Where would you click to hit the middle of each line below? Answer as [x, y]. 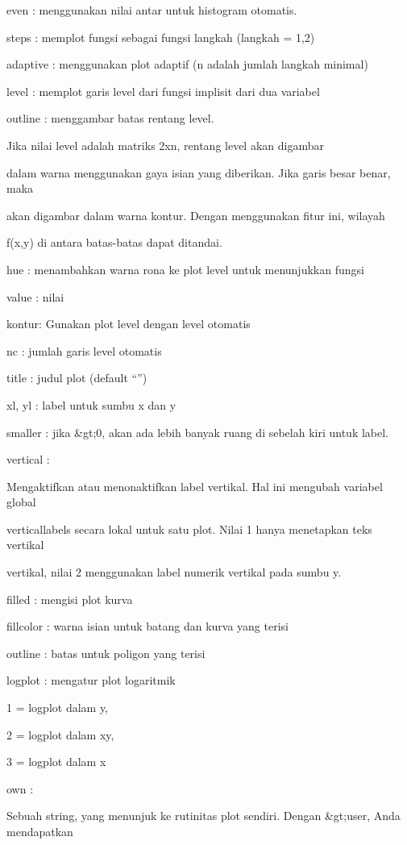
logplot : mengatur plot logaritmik [91, 680]
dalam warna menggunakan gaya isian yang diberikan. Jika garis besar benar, [199, 172]
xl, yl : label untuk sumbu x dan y [91, 404]
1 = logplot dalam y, [58, 708]
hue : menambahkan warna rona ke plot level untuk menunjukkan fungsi [185, 269]
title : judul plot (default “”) [77, 378]
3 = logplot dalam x [56, 762]
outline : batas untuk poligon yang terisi [106, 653]
